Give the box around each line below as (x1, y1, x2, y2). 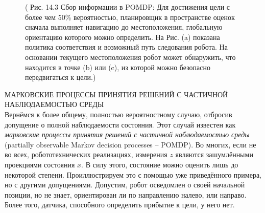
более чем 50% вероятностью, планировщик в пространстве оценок (25, 11, 235, 22)
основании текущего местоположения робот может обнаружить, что (25, 51, 236, 62)
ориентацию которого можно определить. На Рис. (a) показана (25, 31, 220, 42)
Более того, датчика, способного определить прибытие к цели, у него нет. (5, 199, 235, 210)
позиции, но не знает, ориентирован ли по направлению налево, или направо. (5, 189, 247, 200)
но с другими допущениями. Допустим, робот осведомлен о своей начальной (5, 179, 245, 190)
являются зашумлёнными (175, 149, 253, 160)
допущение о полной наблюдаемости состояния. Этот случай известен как (5, 119, 236, 130)
